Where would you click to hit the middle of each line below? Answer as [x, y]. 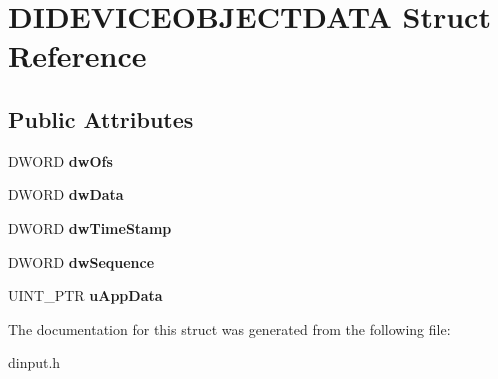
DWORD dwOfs [60, 160]
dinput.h [34, 362]
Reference [77, 55]
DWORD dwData [66, 194]
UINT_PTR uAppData [85, 295]
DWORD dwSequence [81, 261]
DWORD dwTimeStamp [90, 227]
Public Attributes [101, 118]
